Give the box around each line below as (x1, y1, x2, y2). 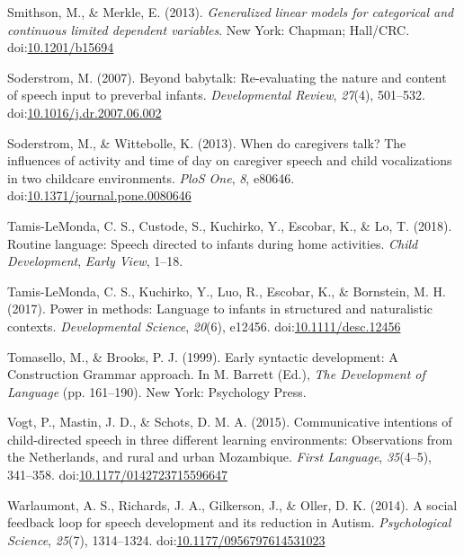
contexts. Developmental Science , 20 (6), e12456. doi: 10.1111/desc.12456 (7, 316, 401, 335)
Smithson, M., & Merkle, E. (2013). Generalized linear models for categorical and (7, 3, 454, 21)
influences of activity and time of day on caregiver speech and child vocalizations (7, 151, 452, 170)
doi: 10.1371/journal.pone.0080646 (7, 186, 192, 205)
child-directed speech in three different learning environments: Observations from (7, 429, 453, 448)
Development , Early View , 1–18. (7, 252, 183, 270)
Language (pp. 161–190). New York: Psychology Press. (7, 382, 307, 401)
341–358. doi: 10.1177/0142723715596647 (7, 465, 228, 484)
